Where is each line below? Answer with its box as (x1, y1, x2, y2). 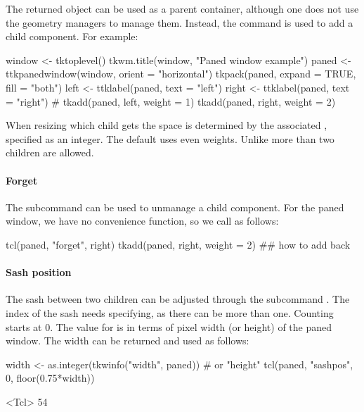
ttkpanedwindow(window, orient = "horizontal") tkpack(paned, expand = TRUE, (6, 66, 356, 81)
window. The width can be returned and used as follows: (6, 333, 249, 348)
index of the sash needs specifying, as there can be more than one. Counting (6, 305, 334, 320)
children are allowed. (6, 145, 94, 160)
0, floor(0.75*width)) (6, 370, 95, 385)
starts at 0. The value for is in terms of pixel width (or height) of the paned (6, 319, 332, 334)
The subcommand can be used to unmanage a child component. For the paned (6, 199, 344, 214)
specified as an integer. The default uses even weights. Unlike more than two (6, 131, 334, 146)
